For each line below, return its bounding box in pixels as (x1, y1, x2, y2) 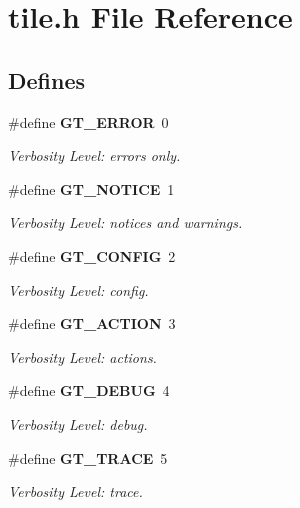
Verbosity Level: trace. (8, 481, 143, 502)
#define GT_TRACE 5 (8, 447, 168, 468)
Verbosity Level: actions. (8, 346, 157, 367)
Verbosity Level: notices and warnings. (8, 212, 243, 233)
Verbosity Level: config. (8, 279, 149, 300)
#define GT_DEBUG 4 (8, 380, 170, 401)
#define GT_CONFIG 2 (8, 245, 176, 266)
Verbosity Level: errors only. (8, 145, 181, 166)
